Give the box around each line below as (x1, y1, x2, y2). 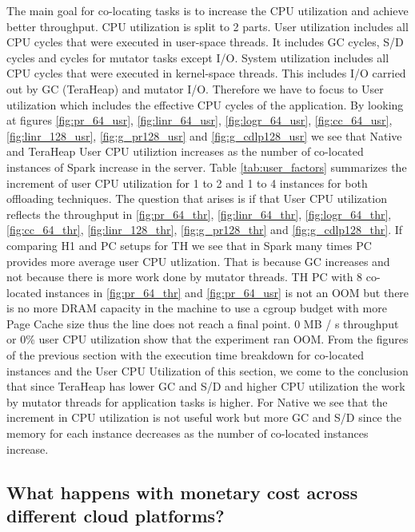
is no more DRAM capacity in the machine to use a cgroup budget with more (6, 300, 387, 316)
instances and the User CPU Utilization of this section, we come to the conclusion (6, 362, 409, 379)
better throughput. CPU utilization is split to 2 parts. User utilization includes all (6, 18, 409, 34)
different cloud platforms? (6, 503, 225, 527)
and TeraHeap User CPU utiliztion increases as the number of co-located (6, 143, 364, 160)
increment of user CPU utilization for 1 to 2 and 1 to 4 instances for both (6, 174, 368, 191)
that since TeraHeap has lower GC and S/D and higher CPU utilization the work (6, 378, 405, 395)
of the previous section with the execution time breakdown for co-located (6, 347, 365, 363)
